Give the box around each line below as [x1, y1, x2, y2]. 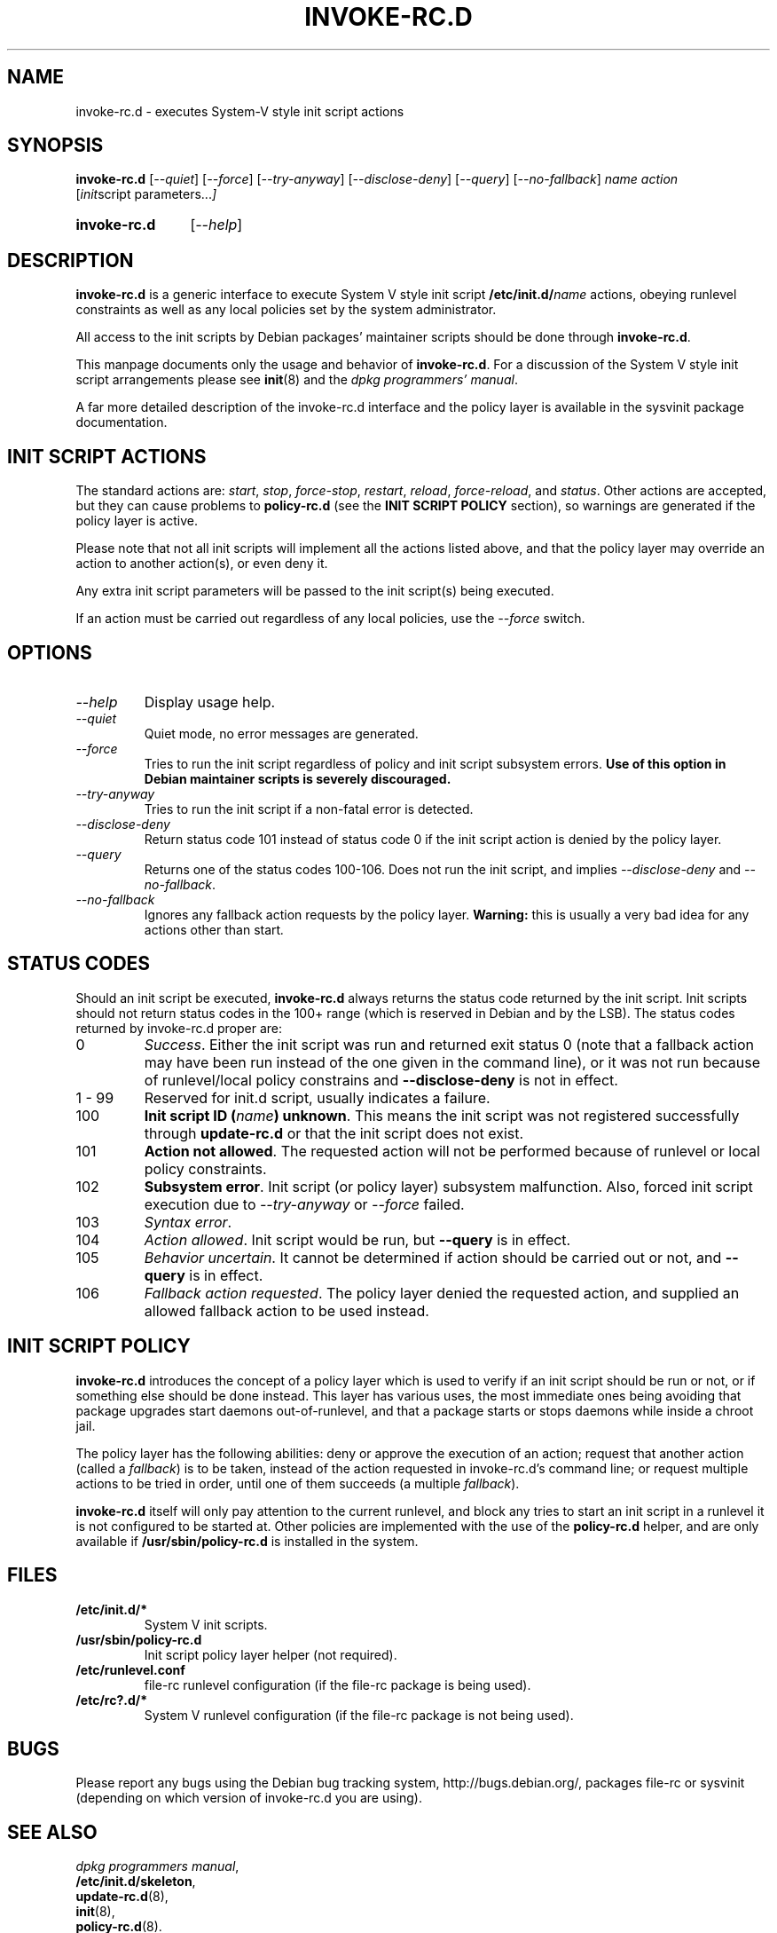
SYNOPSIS [7, 134, 104, 157]
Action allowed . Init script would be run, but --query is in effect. [144, 1230, 571, 1249]
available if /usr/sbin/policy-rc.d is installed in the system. [75, 1533, 419, 1549]
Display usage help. [144, 692, 276, 711]
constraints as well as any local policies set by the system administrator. [75, 302, 497, 318]
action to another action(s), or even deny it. [75, 556, 328, 572]
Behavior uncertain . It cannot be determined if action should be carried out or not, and [144, 1248, 722, 1266]
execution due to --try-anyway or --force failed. [144, 1195, 465, 1213]
